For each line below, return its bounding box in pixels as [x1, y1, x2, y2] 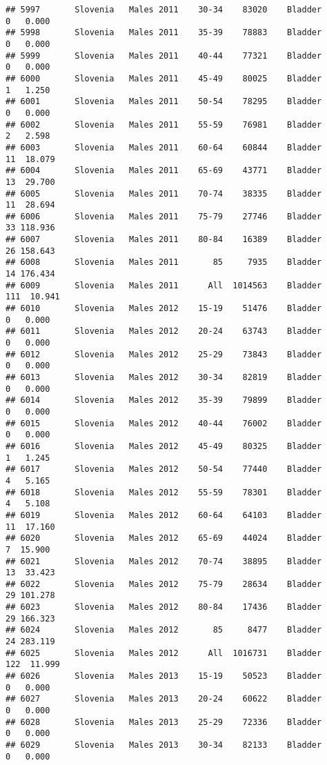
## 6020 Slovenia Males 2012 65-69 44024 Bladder [6, 533, 322, 544]
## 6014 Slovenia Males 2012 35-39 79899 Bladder [6, 395, 322, 406]
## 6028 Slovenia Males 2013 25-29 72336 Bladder [6, 717, 322, 727]
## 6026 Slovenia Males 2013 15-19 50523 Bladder [6, 671, 322, 682]
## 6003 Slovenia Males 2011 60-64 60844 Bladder [6, 142, 322, 152]
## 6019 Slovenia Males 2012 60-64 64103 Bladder [6, 510, 322, 520]
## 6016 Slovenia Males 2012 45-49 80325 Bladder [6, 441, 322, 451]
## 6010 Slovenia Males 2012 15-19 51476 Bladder [6, 304, 322, 314]
